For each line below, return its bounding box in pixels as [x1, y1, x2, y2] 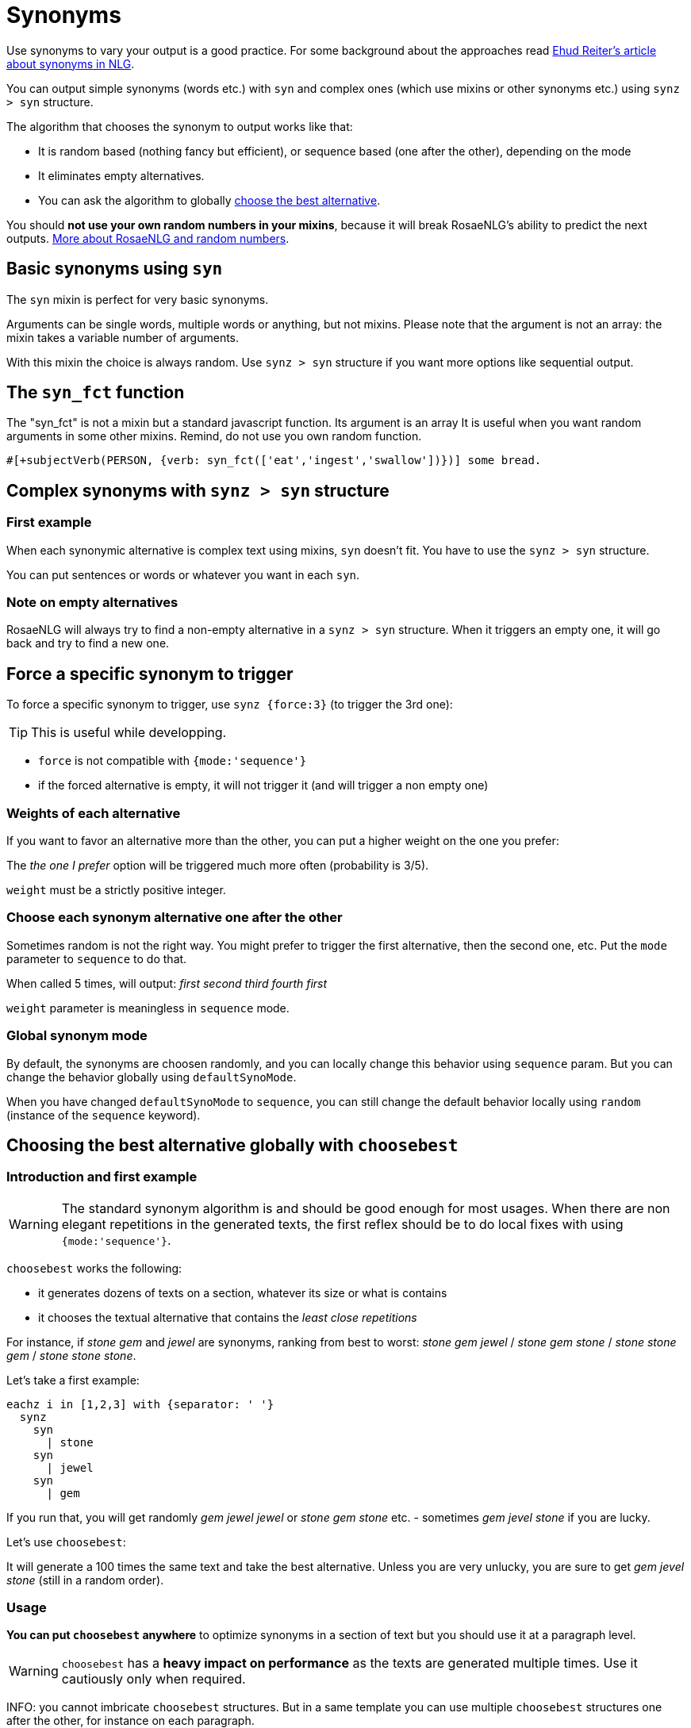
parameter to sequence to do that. [6, 951, 187, 966]
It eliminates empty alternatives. [38, 168, 205, 182]
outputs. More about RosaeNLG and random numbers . [6, 231, 290, 245]
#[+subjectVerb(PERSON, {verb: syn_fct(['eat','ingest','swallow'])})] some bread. [6, 454, 542, 467]
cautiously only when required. [61, 1671, 246, 1688]
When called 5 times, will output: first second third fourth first [6, 976, 328, 990]
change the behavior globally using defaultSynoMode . [6, 1069, 297, 1084]
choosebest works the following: [6, 1261, 182, 1275]
